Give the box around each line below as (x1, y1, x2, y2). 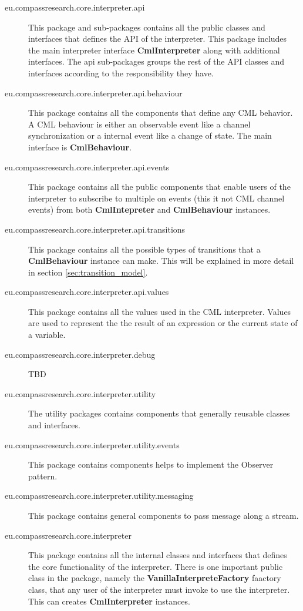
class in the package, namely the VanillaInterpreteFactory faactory (28, 572, 281, 584)
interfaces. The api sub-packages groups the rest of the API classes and (28, 55, 285, 68)
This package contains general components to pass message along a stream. (28, 509, 299, 521)
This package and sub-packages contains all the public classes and (28, 21, 265, 33)
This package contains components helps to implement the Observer (28, 458, 274, 471)
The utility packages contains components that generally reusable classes (28, 407, 290, 419)
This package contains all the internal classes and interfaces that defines (28, 549, 287, 561)
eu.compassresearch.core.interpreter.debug (5, 348, 156, 360)
